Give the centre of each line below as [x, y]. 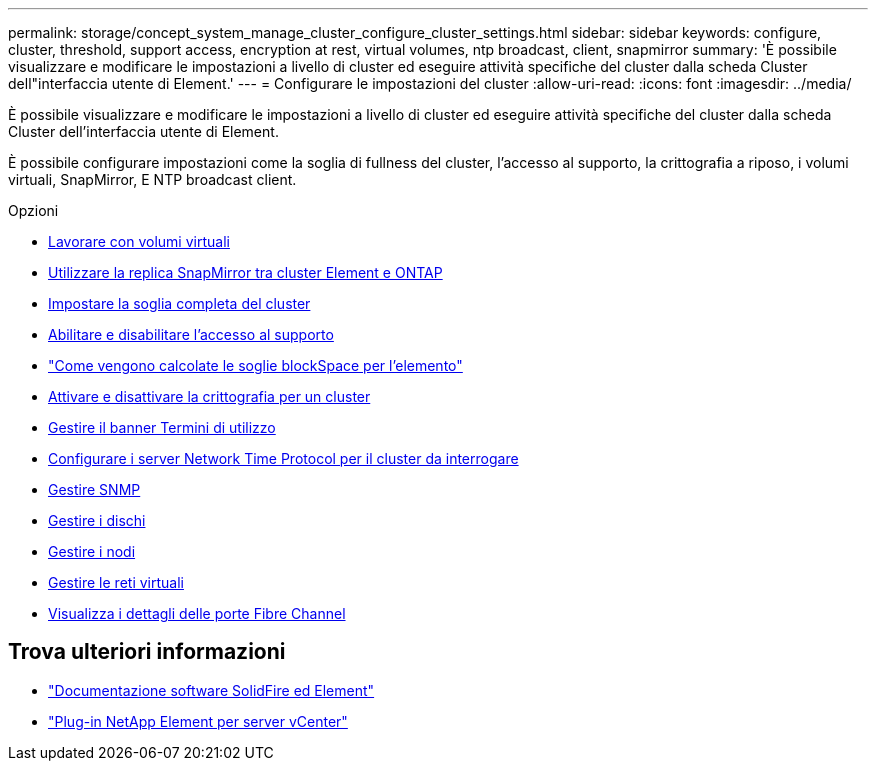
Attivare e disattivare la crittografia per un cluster [209, 396]
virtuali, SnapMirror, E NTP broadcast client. [152, 179]
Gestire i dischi [97, 520]
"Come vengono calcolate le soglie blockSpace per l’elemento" [255, 365]
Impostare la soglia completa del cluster [179, 303]
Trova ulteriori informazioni [147, 652]
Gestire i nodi [92, 551]
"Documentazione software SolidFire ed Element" [211, 690]
